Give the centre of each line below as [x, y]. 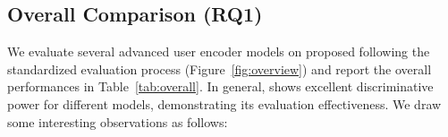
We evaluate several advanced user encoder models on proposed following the [219, 51]
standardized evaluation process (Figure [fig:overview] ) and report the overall [220, 68]
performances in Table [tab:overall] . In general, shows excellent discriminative [220, 86]
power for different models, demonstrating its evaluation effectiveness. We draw [224, 103]
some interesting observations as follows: [118, 121]
